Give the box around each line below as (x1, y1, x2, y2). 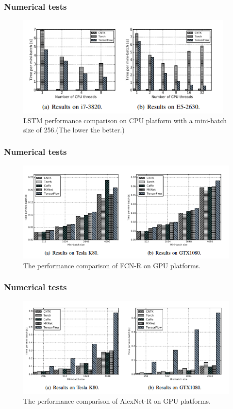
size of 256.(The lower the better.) (23, 125, 125, 135)
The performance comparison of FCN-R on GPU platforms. (23, 260, 200, 270)
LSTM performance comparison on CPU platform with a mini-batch (23, 115, 227, 125)
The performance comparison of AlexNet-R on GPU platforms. (23, 396, 211, 406)
